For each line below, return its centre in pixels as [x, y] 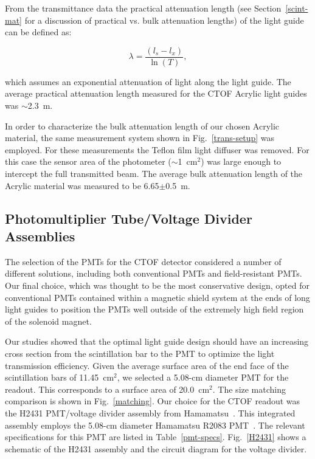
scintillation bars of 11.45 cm [60, 377]
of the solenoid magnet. [48, 321]
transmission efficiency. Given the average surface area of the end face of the [147, 365]
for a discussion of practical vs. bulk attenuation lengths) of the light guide [164, 20]
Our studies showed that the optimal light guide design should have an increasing [157, 341]
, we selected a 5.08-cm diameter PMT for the [203, 377]
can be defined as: [38, 32]
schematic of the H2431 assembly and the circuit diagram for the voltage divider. [156, 448]
